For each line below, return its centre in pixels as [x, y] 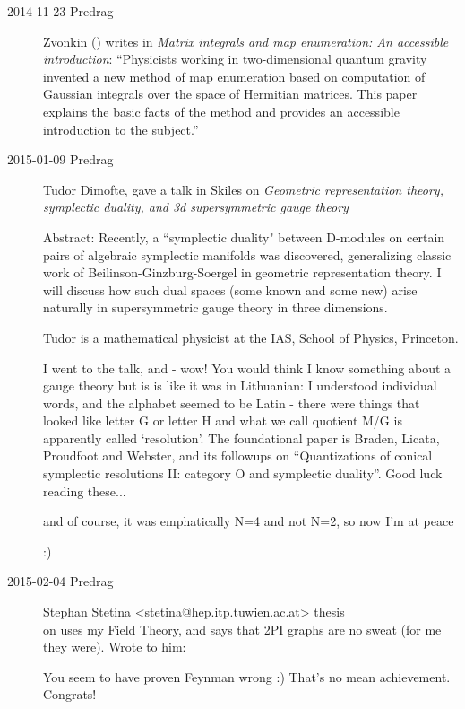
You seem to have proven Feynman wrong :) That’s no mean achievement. [247, 676]
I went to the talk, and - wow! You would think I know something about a [247, 368]
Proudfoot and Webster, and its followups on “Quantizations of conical [238, 455]
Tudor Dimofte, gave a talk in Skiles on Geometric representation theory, [243, 189]
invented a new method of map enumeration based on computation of [234, 76]
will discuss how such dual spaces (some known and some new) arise [230, 289]
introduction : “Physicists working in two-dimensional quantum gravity [235, 59]
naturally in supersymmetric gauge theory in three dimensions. [215, 307]
